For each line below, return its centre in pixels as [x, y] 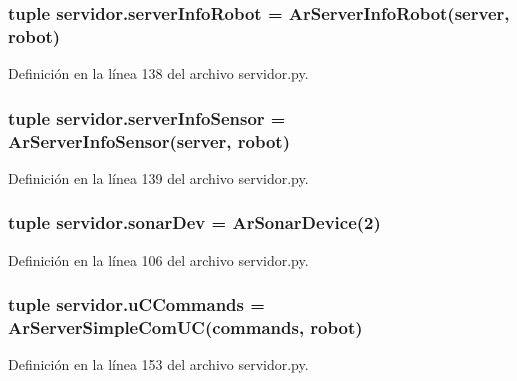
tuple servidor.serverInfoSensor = [147, 117]
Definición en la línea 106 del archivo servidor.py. [158, 259]
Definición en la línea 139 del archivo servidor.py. [158, 177]
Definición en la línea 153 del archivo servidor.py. [158, 364]
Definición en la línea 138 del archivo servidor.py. [158, 73]
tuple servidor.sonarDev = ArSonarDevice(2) [194, 222]
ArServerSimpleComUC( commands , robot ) [185, 327]
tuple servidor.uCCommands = [136, 304]
